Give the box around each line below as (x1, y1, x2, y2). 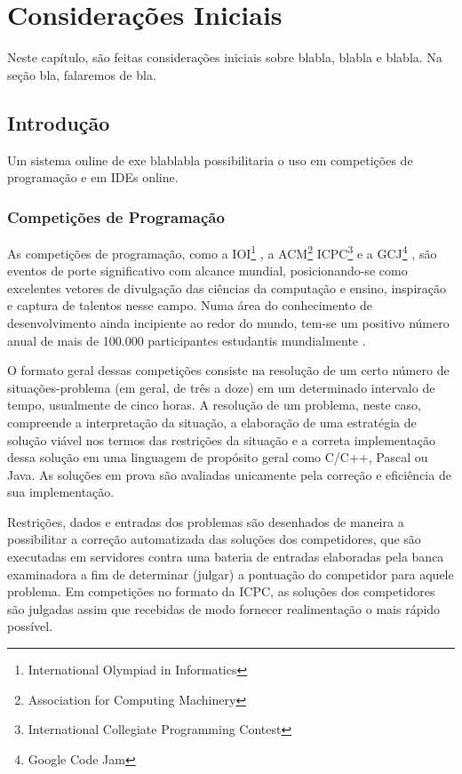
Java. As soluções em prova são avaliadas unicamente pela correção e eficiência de (7, 465, 451, 483)
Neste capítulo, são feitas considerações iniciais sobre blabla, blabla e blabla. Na (7, 48, 442, 67)
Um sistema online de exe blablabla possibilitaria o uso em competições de (7, 150, 413, 169)
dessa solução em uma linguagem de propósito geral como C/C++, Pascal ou (7, 448, 428, 467)
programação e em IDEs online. (7, 168, 179, 187)
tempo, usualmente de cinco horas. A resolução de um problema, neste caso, (7, 395, 421, 414)
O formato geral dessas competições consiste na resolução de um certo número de (7, 361, 450, 379)
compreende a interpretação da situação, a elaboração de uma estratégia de (7, 412, 417, 431)
